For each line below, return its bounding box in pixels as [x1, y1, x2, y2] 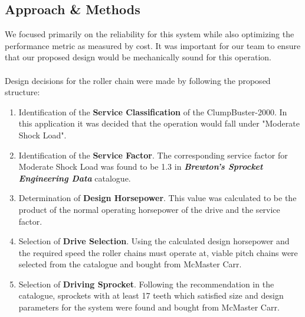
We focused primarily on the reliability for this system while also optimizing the [5, 28, 294, 40]
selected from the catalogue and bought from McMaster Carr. [18, 258, 242, 270]
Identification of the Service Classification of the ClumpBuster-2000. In [18, 105, 287, 118]
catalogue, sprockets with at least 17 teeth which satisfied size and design [18, 289, 284, 302]
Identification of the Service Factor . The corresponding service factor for [18, 148, 288, 161]
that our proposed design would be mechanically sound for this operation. [5, 51, 272, 63]
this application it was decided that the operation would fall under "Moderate [18, 117, 300, 130]
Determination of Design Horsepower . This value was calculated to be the [18, 192, 297, 204]
